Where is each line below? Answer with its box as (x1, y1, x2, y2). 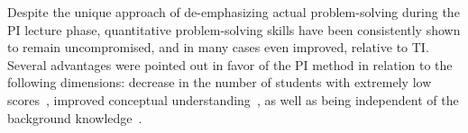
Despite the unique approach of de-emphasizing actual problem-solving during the (7, 3, 460, 21)
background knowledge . (7, 108, 142, 127)
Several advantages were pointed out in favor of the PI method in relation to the (7, 55, 453, 74)
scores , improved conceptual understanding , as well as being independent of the (7, 90, 459, 109)
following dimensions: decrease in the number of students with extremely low (7, 73, 432, 92)
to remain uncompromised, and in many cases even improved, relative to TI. (7, 38, 429, 57)
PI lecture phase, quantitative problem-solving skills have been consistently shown (7, 20, 461, 39)
